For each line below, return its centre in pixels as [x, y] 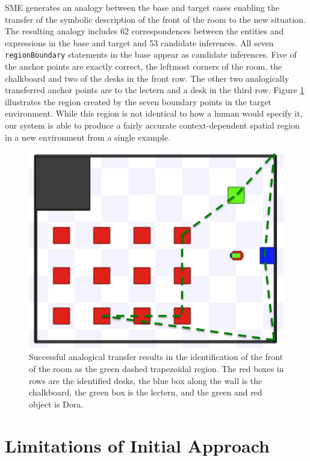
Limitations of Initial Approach [137, 445]
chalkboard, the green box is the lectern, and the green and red [146, 392]
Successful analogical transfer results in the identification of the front [156, 357]
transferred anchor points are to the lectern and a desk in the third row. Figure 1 [155, 90]
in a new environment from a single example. [88, 137]
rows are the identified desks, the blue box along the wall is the [146, 380]
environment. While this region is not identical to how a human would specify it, [154, 113]
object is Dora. [56, 404]
